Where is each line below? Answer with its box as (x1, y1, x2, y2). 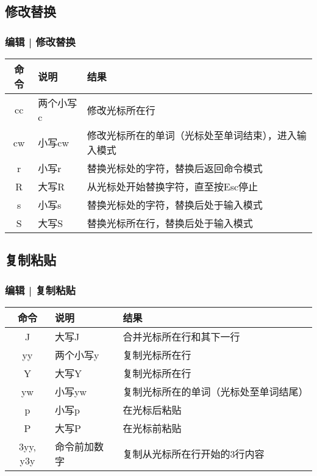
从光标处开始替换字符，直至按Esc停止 (87, 179, 258, 193)
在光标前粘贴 (123, 421, 182, 435)
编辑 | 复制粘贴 (5, 282, 76, 297)
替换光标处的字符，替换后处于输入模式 (87, 198, 263, 212)
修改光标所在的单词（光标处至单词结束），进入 (87, 128, 297, 142)
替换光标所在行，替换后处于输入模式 (87, 216, 253, 230)
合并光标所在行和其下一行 (123, 330, 240, 344)
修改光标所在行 (87, 103, 155, 117)
